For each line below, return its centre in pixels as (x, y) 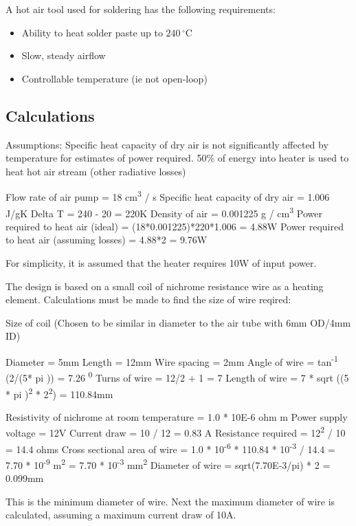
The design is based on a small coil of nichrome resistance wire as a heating (165, 286)
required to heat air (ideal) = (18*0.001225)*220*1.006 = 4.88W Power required (175, 226)
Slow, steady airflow (64, 55)
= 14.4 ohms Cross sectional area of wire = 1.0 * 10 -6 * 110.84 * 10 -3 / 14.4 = (170, 448)
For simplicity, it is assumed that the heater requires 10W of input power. (161, 263)
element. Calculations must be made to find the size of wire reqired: (148, 299)
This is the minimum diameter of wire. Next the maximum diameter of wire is (170, 501)
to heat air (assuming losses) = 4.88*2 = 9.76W (107, 240)
